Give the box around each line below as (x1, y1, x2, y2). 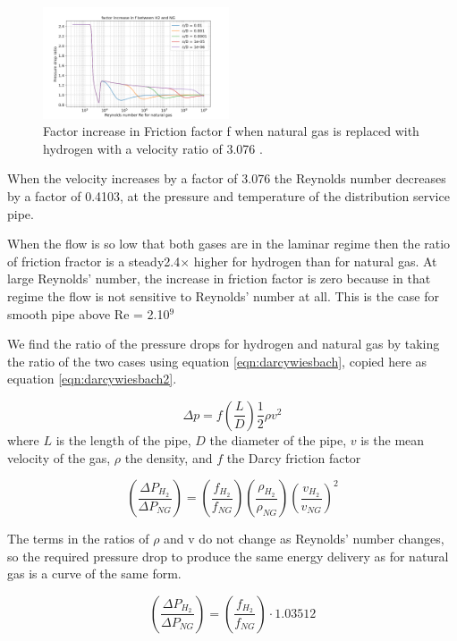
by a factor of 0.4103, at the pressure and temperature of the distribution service (7, 187, 450, 206)
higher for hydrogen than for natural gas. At (193, 251, 437, 270)
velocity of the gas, (7, 448, 111, 467)
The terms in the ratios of (7, 529, 149, 548)
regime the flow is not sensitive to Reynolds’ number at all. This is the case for (7, 286, 440, 305)
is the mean (360, 430, 425, 449)
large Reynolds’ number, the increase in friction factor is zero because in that (7, 269, 431, 288)
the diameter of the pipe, (209, 430, 347, 449)
